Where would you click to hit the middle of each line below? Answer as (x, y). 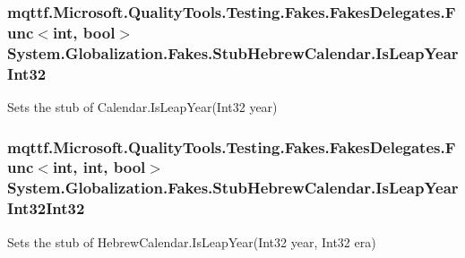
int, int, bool (99, 167)
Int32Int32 (46, 208)
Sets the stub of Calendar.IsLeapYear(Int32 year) (142, 106)
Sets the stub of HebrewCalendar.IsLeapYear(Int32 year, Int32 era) (192, 241)
